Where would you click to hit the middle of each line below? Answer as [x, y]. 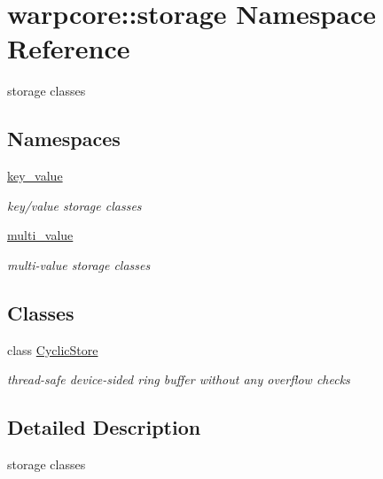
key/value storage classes [74, 205]
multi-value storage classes [79, 264]
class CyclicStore [53, 349]
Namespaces [64, 139]
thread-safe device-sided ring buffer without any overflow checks [179, 379]
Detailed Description [104, 427]
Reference [69, 48]
